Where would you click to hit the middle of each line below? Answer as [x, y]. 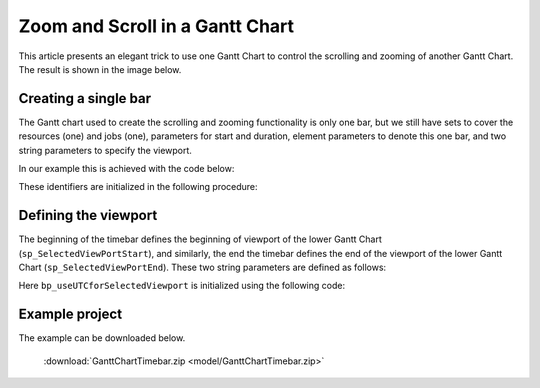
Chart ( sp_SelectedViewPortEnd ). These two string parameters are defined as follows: [202, 267]
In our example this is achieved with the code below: [126, 169]
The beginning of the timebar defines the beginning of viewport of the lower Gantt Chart [200, 239]
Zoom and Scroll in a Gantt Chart [156, 26]
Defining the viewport [88, 215]
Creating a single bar [85, 98]
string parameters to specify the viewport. [105, 150]
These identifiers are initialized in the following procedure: [138, 187]
